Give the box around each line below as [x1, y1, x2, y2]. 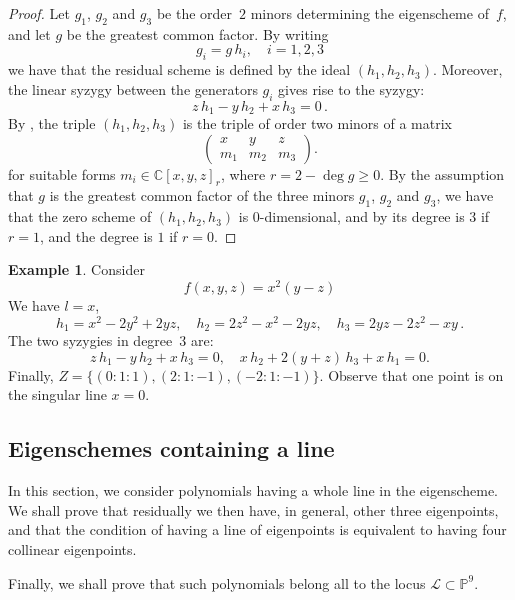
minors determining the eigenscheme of [250, 3, 489, 23]
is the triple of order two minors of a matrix [182, 113, 452, 134]
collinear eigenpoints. [8, 538, 137, 559]
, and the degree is [39, 225, 153, 246]
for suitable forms [8, 163, 116, 184]
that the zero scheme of [8, 206, 152, 227]
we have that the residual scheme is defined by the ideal [8, 59, 351, 80]
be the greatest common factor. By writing [66, 23, 329, 44]
